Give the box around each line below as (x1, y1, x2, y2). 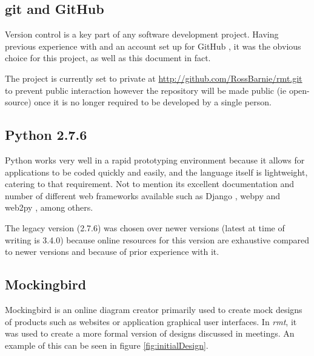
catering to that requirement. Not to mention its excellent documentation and (5, 177, 294, 190)
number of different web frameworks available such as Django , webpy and (5, 189, 281, 202)
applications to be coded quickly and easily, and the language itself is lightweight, (5, 165, 308, 178)
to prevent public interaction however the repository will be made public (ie (5, 84, 287, 96)
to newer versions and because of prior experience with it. (5, 245, 219, 258)
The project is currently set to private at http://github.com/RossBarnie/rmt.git (5, 71, 302, 84)
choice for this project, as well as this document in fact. (5, 51, 211, 64)
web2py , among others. (5, 201, 93, 214)
